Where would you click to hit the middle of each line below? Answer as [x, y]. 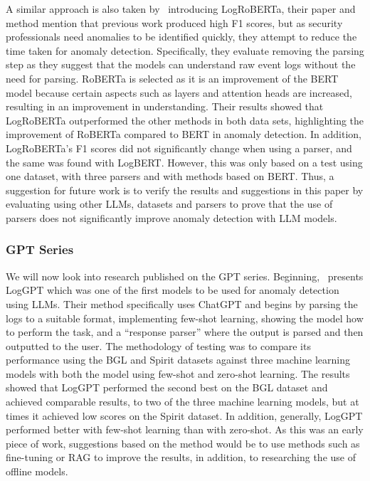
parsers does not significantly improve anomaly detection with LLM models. [171, 217]
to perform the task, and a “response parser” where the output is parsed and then [185, 332]
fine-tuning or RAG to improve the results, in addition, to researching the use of [181, 457]
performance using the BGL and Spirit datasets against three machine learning [178, 360]
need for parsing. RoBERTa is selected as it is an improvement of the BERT [172, 78]
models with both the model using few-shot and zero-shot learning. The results [178, 373]
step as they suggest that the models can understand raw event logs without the [181, 64]
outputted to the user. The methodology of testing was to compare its [158, 345]
